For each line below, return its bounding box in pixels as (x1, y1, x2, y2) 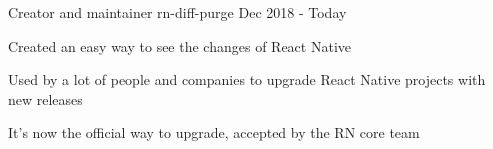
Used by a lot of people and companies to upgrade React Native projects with (8, 69, 486, 90)
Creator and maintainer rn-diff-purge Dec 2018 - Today (8, 2, 347, 22)
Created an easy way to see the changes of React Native (8, 35, 351, 56)
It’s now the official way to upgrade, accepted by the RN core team (8, 122, 420, 143)
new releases (8, 88, 83, 109)
